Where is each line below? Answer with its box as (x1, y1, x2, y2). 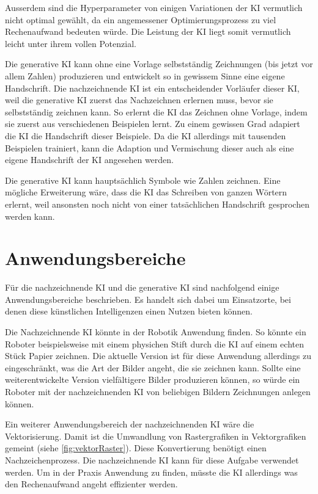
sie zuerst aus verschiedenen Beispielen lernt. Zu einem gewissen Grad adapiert (5, 117, 300, 130)
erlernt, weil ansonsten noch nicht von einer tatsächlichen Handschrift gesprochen (5, 197, 309, 210)
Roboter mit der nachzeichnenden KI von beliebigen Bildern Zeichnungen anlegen (5, 385, 311, 398)
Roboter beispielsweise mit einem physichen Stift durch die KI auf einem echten (5, 337, 304, 350)
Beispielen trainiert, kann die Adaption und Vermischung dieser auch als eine (5, 141, 294, 154)
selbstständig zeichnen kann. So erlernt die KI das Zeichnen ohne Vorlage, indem (5, 105, 308, 118)
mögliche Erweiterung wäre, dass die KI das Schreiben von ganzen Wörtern (5, 186, 287, 198)
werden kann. (5, 209, 55, 222)
